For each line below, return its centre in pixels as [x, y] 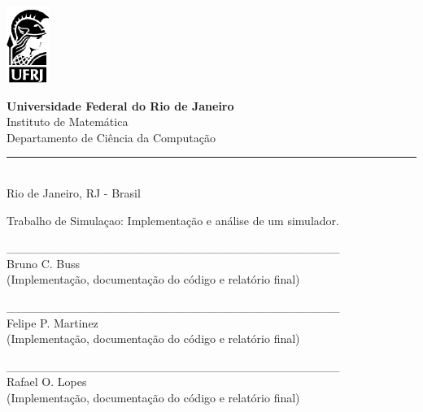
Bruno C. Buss [44, 263]
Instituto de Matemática [68, 121]
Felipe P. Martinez [52, 322]
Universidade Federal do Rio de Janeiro [120, 105]
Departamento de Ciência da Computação [111, 137]
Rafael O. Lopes [47, 382]
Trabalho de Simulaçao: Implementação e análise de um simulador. [173, 220]
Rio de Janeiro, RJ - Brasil [74, 192]
